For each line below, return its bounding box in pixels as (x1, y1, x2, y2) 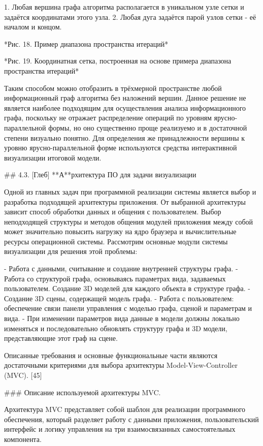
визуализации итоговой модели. (4, 152, 102, 163)
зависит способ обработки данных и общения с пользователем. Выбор (4, 206, 221, 217)
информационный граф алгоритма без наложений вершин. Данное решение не (4, 92, 246, 103)
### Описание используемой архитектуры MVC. (4, 387, 161, 397)
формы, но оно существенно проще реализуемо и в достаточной (48, 122, 247, 133)
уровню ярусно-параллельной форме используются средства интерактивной (4, 142, 237, 153)
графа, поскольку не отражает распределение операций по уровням (4, 112, 212, 123)
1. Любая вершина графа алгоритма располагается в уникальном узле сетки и (4, 2, 244, 12)
